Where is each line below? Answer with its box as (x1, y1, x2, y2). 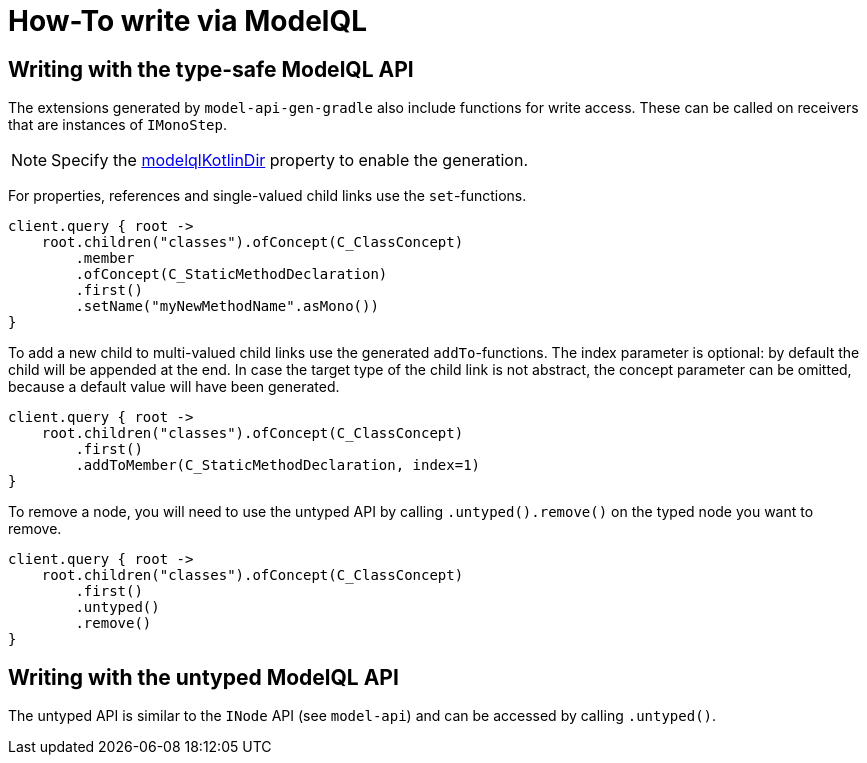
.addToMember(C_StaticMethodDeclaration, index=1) (75, 457, 481, 474)
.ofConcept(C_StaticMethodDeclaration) (75, 266, 388, 283)
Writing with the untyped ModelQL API (8, 664, 399, 690)
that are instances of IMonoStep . (8, 116, 227, 134)
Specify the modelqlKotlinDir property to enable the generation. (51, 150, 529, 171)
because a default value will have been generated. (8, 378, 340, 396)
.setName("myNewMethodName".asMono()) (75, 298, 379, 315)
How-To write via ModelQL (8, 4, 367, 38)
